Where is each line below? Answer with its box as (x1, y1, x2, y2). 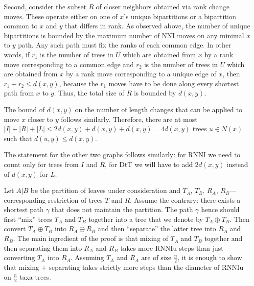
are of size (141, 252, 171, 262)
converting (4, 252, 35, 262)
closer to (27, 114, 53, 124)
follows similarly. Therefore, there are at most (61, 114, 198, 124)
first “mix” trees (4, 214, 52, 224)
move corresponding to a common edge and (4, 59, 134, 69)
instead (227, 159, 248, 169)
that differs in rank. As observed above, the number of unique (65, 21, 250, 31)
